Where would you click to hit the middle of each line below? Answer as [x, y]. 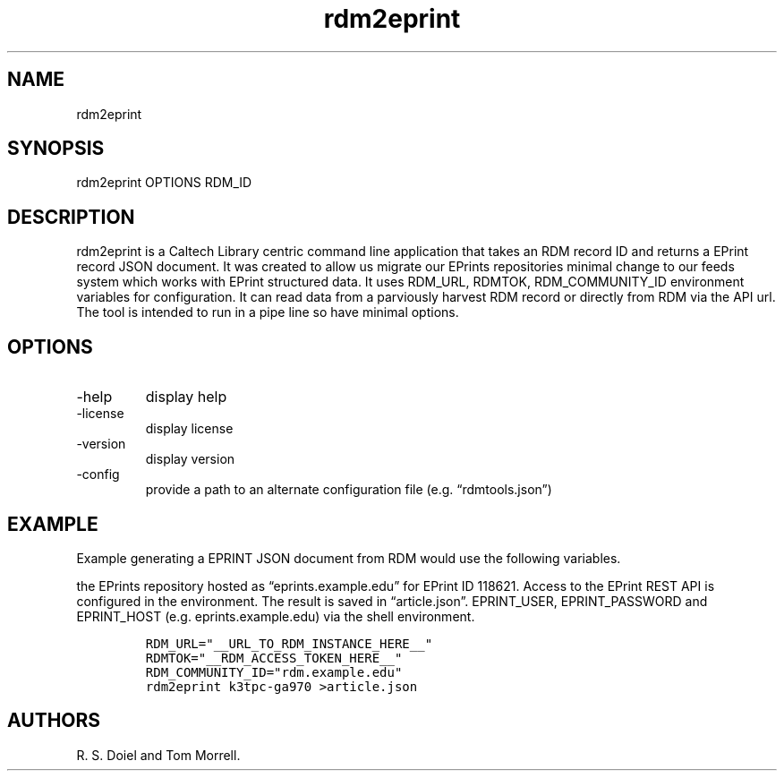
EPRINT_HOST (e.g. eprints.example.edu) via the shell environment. [276, 616]
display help [186, 397]
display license [189, 429]
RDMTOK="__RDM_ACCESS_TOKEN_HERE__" [274, 658]
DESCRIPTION [71, 217]
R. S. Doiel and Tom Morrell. [158, 755]
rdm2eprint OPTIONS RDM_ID [164, 183]
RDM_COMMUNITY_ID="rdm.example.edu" [274, 672]
